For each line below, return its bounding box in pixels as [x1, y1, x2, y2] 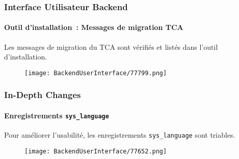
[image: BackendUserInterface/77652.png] [24, 147, 167, 155]
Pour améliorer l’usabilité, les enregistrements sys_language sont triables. [4, 130, 235, 140]
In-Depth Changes [4, 88, 81, 101]
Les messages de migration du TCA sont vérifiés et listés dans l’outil [4, 41, 218, 52]
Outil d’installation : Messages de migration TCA [4, 22, 183, 33]
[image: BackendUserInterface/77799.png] [24, 69, 167, 77]
